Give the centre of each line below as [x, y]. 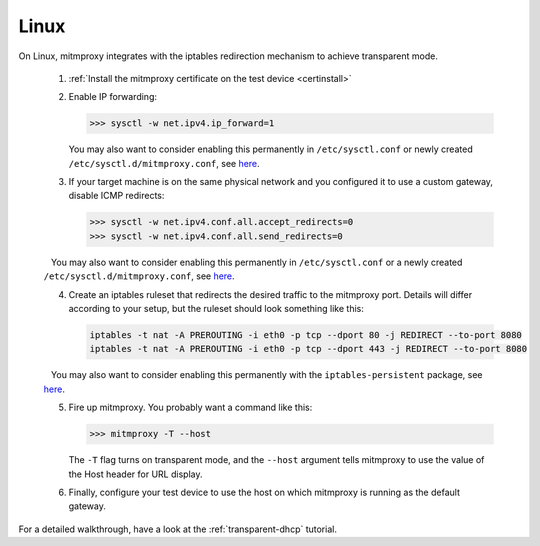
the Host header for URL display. [135, 474]
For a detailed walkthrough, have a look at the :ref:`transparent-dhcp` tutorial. [177, 529]
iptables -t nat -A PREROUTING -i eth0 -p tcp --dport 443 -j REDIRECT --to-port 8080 [308, 349]
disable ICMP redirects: [116, 196]
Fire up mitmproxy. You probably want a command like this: [190, 407]
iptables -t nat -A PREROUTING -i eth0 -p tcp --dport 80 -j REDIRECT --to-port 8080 [305, 334]
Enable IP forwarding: [113, 97]
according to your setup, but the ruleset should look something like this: [216, 308]
